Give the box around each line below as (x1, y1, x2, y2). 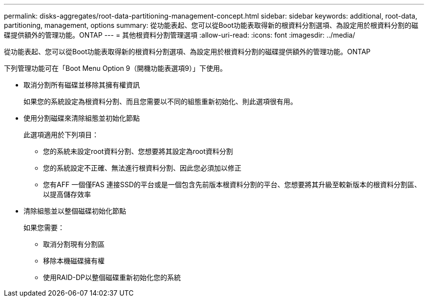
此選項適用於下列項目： (23, 130, 99, 139)
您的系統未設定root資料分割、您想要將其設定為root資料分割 (43, 147, 233, 155)
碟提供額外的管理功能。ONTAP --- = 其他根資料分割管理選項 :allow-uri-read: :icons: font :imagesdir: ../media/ (4, 31, 355, 39)
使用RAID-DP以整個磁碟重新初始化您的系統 (43, 273, 181, 281)
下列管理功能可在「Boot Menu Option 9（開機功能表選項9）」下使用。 (4, 64, 227, 72)
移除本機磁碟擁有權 (43, 257, 105, 265)
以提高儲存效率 (43, 190, 91, 198)
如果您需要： (23, 223, 64, 232)
